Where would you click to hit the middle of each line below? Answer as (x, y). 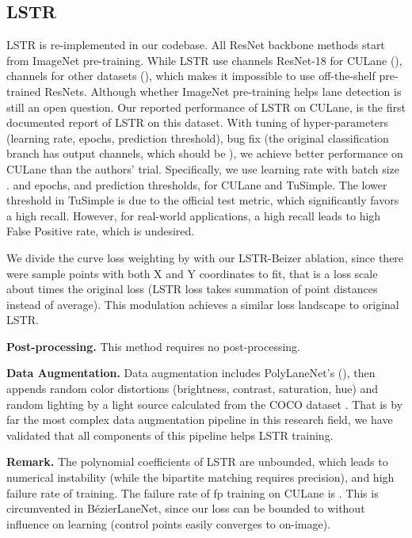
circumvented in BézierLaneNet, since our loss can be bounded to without (186, 508)
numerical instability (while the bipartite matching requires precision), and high (200, 477)
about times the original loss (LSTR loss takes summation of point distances (192, 289)
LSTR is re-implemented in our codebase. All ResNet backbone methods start (196, 45)
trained (24, 91)
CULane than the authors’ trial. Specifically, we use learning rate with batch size (203, 168)
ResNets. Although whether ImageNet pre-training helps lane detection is (223, 91)
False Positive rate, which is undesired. (101, 231)
